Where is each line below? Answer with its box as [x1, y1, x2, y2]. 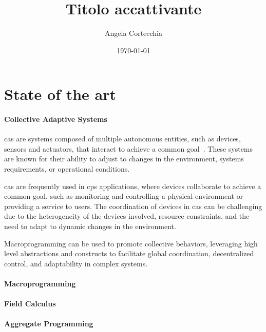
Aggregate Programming [4, 318, 93, 329]
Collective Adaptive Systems [4, 114, 107, 125]
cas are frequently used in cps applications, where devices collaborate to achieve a [4, 180, 261, 191]
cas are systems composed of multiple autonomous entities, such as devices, [4, 133, 241, 144]
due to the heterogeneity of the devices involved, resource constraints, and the [4, 211, 250, 221]
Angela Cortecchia [104, 28, 163, 38]
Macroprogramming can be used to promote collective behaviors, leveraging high [4, 238, 258, 248]
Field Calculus [4, 298, 56, 309]
